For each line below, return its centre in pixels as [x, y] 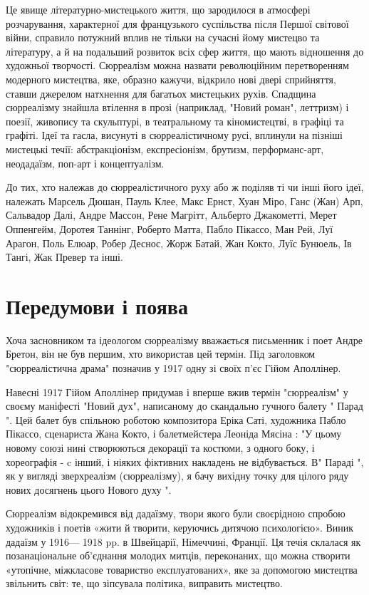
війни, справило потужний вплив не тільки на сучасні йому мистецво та [163, 37]
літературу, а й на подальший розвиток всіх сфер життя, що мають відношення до [185, 51]
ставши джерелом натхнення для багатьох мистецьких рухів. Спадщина [161, 93]
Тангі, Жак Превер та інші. [64, 257]
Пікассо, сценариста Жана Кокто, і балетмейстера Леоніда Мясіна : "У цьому [174, 434]
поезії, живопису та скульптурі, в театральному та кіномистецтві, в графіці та [175, 121]
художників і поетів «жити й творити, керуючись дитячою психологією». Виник [180, 527]
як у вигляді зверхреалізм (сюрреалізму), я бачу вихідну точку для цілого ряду [177, 476]
